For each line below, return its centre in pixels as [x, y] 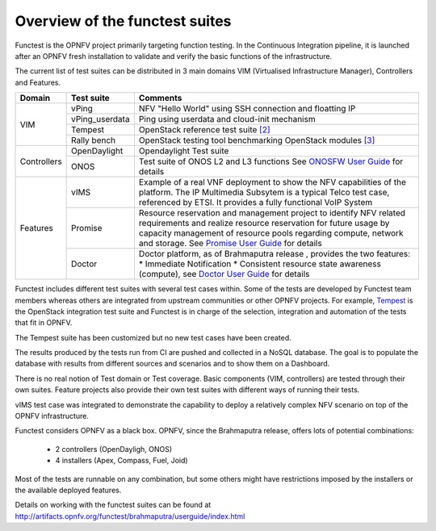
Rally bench [94, 140]
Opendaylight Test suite [184, 151]
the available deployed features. [68, 490]
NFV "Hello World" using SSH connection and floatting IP [247, 109]
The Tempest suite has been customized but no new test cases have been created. [153, 337]
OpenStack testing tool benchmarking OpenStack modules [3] [257, 140]
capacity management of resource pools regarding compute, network [271, 233]
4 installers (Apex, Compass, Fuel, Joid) [122, 461]
